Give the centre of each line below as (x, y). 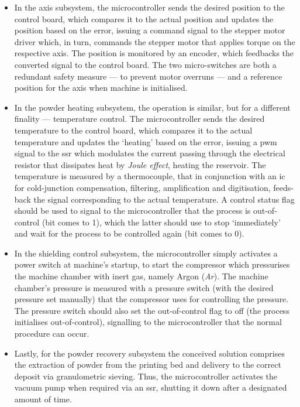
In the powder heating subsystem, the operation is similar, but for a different (152, 107)
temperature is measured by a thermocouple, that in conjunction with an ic (150, 176)
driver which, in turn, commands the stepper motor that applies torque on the (155, 41)
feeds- (283, 187)
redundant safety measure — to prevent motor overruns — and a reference (148, 76)
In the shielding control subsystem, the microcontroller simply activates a (146, 253)
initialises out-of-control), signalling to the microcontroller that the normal (148, 322)
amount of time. (43, 399)
